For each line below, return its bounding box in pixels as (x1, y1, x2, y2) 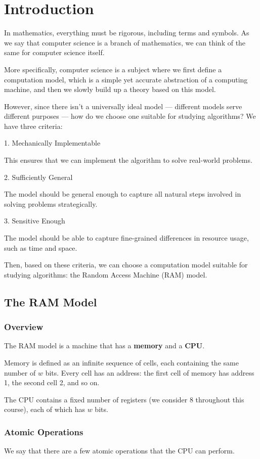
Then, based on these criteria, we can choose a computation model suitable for (4, 259, 248, 270)
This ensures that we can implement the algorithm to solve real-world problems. (4, 155, 252, 165)
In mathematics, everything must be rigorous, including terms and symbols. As (4, 27, 249, 38)
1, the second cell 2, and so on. (4, 377, 100, 388)
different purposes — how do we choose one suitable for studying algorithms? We (4, 111, 256, 121)
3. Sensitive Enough (4, 215, 65, 226)
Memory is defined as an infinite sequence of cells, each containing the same (4, 357, 239, 368)
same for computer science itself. (4, 47, 105, 58)
